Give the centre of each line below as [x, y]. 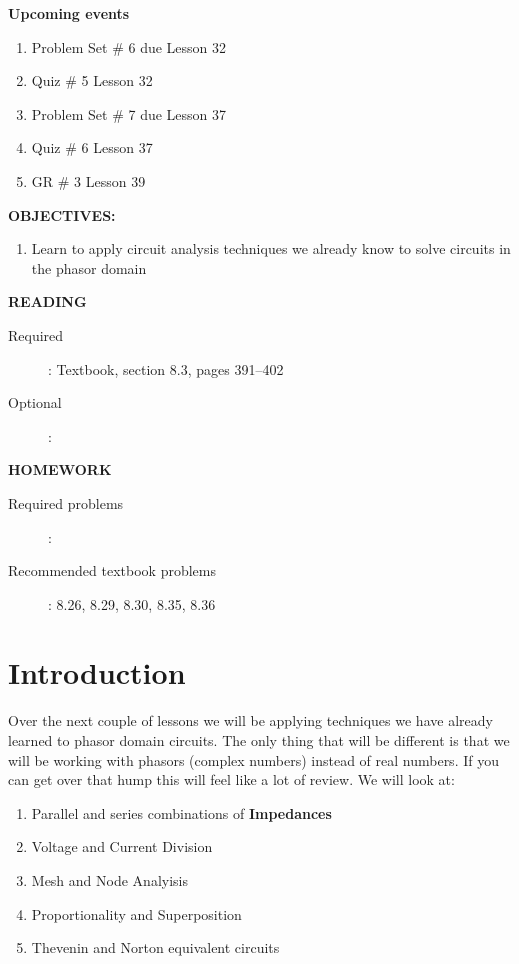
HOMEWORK [60, 469]
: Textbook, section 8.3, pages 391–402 [166, 368]
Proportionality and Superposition [136, 913]
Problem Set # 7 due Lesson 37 [129, 113]
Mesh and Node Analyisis [109, 879]
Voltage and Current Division [122, 846]
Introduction [97, 672]
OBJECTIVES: [62, 214]
